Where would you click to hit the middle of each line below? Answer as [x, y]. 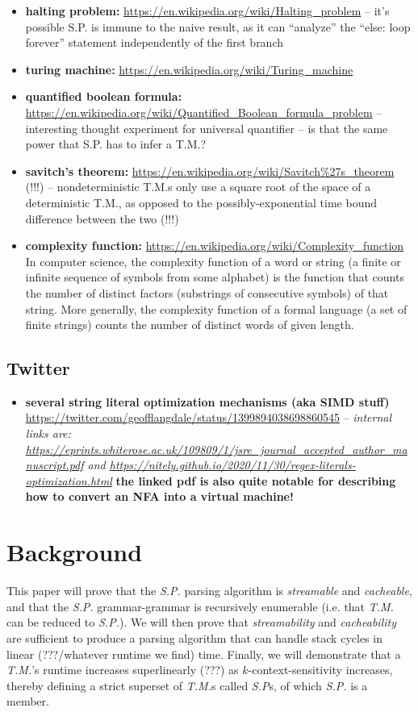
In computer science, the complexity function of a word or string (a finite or [213, 261]
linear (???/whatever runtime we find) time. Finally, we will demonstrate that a [204, 654]
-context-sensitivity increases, [320, 670]
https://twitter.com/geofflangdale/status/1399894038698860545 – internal [209, 417]
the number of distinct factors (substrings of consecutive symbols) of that [207, 292]
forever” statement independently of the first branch [155, 42]
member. [28, 701]
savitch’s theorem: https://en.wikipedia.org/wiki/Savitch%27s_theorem [210, 171]
